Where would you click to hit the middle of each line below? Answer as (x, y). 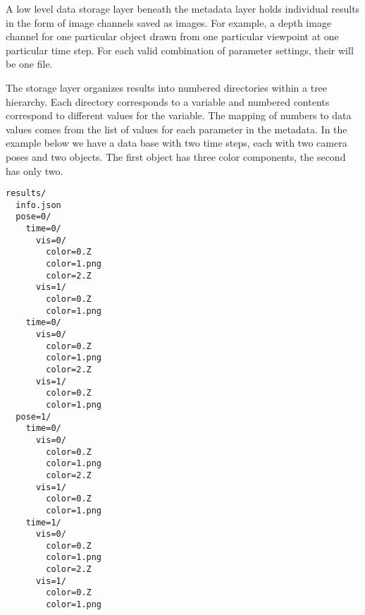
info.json (38, 205)
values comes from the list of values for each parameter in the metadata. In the (177, 129)
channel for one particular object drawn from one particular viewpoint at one (172, 36)
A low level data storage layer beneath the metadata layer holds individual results (183, 8)
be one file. (29, 64)
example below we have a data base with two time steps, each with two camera (177, 143)
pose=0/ (33, 217)
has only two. (35, 170)
